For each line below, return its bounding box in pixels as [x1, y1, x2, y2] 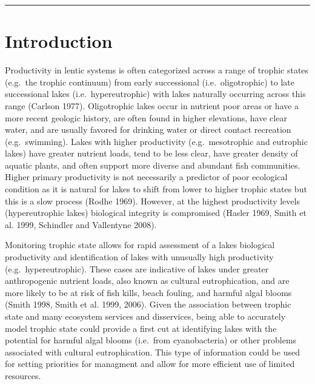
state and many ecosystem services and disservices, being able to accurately [5, 310, 286, 322]
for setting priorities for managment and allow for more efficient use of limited [5, 357, 295, 370]
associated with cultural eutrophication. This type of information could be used [5, 345, 300, 358]
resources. [5, 369, 41, 382]
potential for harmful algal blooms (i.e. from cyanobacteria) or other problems [5, 334, 297, 346]
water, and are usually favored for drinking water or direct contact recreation [5, 123, 291, 136]
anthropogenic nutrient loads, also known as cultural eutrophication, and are [5, 274, 290, 287]
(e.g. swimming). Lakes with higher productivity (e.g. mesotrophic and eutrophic [5, 135, 308, 147]
